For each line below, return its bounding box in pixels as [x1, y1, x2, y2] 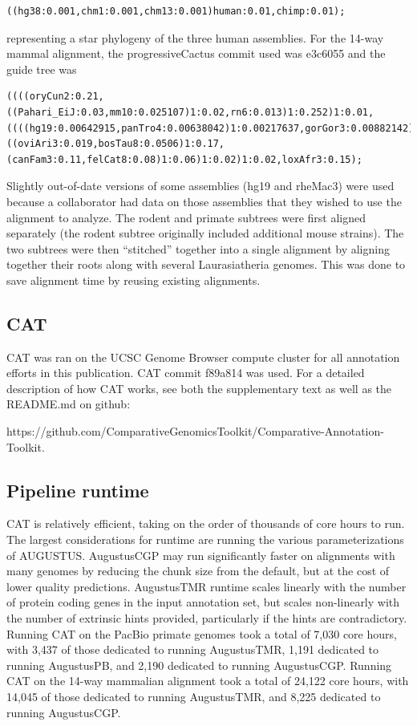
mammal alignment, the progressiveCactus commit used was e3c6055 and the [6, 45, 386, 62]
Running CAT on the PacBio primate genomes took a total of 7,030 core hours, [6, 625, 397, 642]
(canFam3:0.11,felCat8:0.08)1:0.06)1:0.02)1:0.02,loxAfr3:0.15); [6, 153, 362, 165]
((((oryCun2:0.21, [6, 91, 104, 103]
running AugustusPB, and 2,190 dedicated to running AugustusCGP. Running [6, 656, 392, 673]
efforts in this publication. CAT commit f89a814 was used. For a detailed [6, 364, 365, 381]
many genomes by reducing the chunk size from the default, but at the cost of [6, 562, 390, 579]
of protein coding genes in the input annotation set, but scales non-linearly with [6, 594, 400, 610]
